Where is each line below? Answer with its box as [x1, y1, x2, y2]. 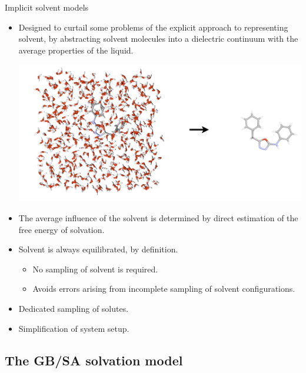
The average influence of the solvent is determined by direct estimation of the [18, 212, 298, 224]
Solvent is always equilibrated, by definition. [18, 243, 178, 255]
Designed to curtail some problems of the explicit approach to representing [18, 21, 288, 33]
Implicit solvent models [5, 1, 89, 13]
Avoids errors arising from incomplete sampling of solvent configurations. [32, 282, 295, 295]
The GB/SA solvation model [5, 351, 183, 369]
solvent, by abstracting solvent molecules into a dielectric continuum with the [18, 32, 298, 45]
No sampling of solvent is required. [32, 262, 158, 275]
